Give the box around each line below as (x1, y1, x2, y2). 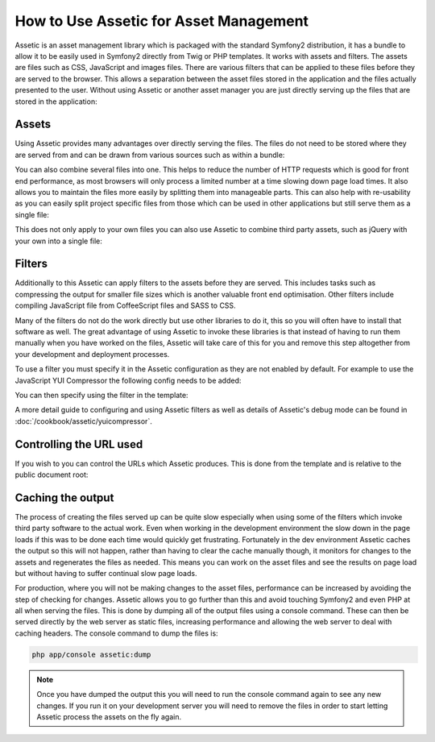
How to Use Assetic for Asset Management (14, 12, 309, 30)
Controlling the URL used (14, 437, 143, 451)
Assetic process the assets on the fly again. (36, 711, 181, 721)
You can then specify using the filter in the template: (14, 390, 188, 400)
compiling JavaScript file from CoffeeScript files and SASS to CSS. (14, 301, 237, 310)
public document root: (14, 470, 89, 479)
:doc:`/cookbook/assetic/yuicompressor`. (14, 416, 152, 426)
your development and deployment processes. (14, 349, 170, 359)
